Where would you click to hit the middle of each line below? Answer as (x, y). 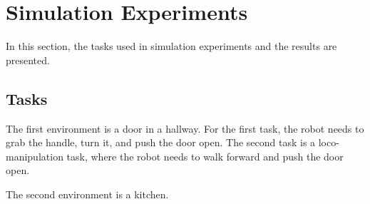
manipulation (35, 156)
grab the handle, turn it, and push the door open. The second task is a (161, 142)
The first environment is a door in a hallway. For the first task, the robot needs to (185, 128)
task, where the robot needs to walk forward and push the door (205, 156)
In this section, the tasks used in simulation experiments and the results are (171, 46)
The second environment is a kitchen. (87, 194)
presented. (28, 60)
